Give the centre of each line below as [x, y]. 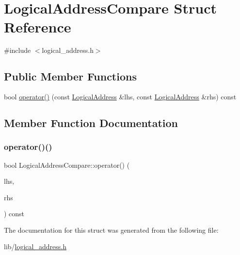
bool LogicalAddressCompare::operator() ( [67, 165]
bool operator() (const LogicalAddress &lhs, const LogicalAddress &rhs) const [120, 97]
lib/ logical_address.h [35, 246]
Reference [38, 27]
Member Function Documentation [91, 123]
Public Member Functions [70, 76]
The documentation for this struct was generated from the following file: [111, 230]
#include [17, 50]
